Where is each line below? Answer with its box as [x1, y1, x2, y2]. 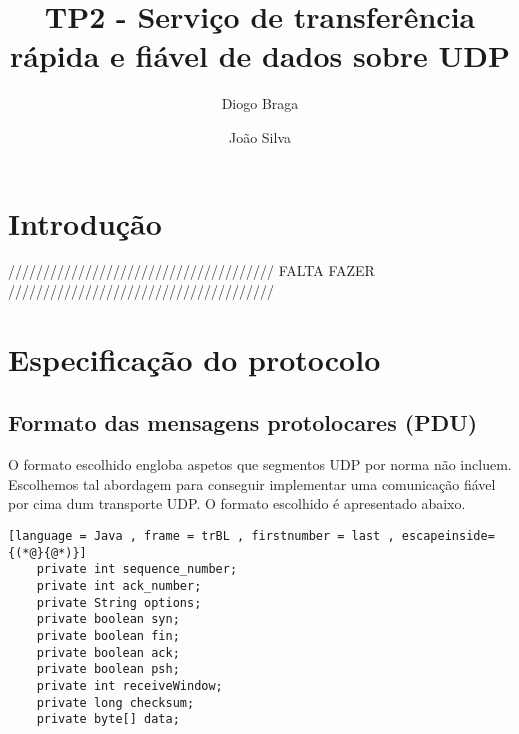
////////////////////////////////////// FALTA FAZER [8, 260, 375, 281]
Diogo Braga [221, 93, 299, 114]
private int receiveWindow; [36, 678, 223, 693]
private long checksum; [36, 695, 195, 710]
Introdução [8, 202, 162, 243]
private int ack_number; [36, 578, 202, 593]
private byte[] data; [36, 712, 180, 727]
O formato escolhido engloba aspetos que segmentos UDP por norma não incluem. [8, 454, 512, 475]
